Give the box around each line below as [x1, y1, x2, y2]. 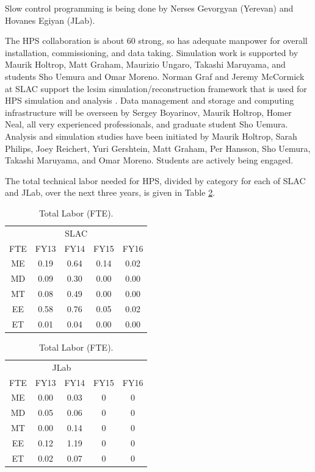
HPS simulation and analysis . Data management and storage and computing [5, 94, 294, 107]
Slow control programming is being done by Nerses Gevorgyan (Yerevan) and [5, 2, 294, 14]
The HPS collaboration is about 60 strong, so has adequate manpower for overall [5, 34, 308, 47]
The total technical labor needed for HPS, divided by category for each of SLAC [5, 174, 306, 187]
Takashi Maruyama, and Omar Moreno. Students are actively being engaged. [5, 154, 294, 166]
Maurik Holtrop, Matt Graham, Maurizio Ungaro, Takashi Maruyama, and [5, 58, 286, 71]
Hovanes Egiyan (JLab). [5, 13, 95, 26]
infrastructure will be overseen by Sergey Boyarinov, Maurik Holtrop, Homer [5, 105, 292, 118]
